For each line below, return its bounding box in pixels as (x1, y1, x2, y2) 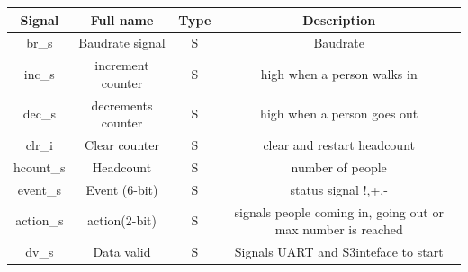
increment (94, 56, 149, 75)
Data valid (93, 242, 151, 261)
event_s (17, 180, 61, 198)
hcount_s (13, 157, 66, 176)
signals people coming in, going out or (234, 202, 444, 221)
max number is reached (274, 220, 403, 239)
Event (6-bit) (85, 180, 158, 198)
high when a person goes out (260, 104, 418, 123)
